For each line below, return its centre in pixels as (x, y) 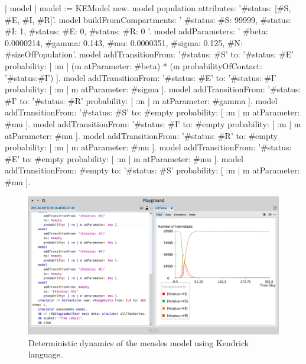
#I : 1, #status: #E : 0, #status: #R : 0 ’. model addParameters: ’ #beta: (136, 31)
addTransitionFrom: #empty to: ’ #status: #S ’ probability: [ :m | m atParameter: (152, 170)
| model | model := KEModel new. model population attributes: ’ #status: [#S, (148, 8)
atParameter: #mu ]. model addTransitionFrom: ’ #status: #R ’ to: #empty (141, 135)
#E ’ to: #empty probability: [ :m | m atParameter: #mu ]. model (124, 158)
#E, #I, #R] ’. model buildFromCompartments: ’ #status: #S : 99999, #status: (148, 19)
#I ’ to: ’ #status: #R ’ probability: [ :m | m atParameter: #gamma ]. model (141, 100)
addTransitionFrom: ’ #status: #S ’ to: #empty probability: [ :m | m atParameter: (152, 112)
